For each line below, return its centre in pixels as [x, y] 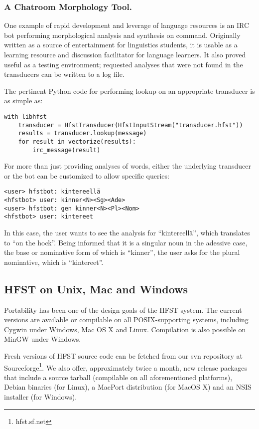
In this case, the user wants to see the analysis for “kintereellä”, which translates [127, 233]
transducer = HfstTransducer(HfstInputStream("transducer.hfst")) [130, 125]
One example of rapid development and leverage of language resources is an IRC [127, 25]
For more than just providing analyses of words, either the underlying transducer [128, 166]
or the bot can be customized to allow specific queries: [87, 175]
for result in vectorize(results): [77, 141]
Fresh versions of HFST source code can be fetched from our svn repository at [124, 356]
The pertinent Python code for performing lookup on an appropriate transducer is [129, 91]
